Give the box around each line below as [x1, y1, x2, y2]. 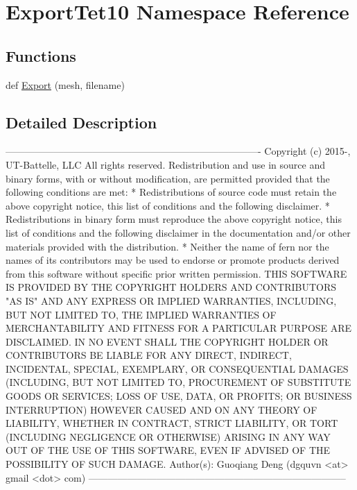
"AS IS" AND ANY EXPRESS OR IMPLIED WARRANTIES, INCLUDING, [6, 293, 337, 307]
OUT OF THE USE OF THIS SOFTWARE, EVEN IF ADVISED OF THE [6, 443, 331, 457]
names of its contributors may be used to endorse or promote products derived [6, 253, 340, 267]
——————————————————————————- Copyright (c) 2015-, [6, 144, 351, 158]
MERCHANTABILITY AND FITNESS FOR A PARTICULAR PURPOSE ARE [6, 321, 352, 335]
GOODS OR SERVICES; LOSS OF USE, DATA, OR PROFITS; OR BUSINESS [6, 389, 352, 403]
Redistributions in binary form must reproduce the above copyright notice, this [6, 212, 342, 226]
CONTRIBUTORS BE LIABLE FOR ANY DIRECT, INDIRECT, [6, 348, 292, 362]
